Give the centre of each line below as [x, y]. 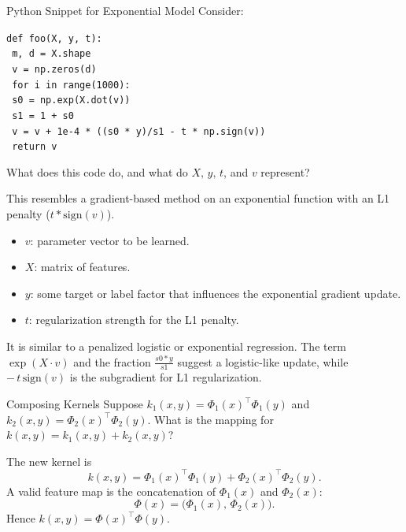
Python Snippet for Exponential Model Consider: [125, 10]
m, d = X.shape [52, 54]
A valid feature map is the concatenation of [111, 491]
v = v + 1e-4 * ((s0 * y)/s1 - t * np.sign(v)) [139, 131]
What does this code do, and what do [97, 171]
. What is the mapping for [210, 419]
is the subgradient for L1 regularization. [166, 377]
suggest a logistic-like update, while [263, 361]
